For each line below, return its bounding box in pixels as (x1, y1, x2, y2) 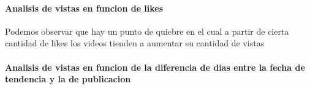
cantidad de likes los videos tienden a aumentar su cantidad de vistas (5, 37, 265, 49)
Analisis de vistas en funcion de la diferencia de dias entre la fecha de (5, 60, 305, 73)
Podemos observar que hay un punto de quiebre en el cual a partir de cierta (5, 24, 289, 37)
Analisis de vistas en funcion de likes (5, 1, 164, 14)
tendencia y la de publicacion (5, 73, 131, 85)
